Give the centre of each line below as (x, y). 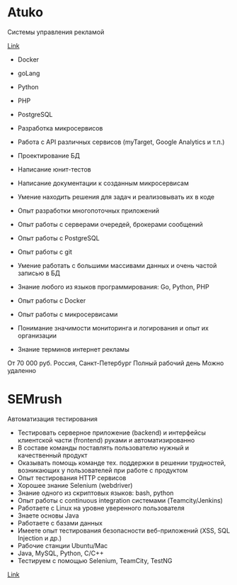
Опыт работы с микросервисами (68, 314)
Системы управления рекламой (56, 32)
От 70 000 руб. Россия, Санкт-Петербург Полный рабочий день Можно (116, 363)
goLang (29, 73)
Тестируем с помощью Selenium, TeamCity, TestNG (95, 560)
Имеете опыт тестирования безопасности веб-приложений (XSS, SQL (124, 530)
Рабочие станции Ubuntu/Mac (63, 545)
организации (37, 335)
